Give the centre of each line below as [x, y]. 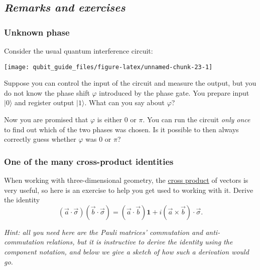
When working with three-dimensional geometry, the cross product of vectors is [126, 180]
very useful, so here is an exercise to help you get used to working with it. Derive [129, 190]
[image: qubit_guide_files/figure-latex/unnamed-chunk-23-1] [108, 67]
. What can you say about [124, 102]
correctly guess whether [40, 139]
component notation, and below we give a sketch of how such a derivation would [126, 251]
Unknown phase [37, 32]
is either [109, 119]
